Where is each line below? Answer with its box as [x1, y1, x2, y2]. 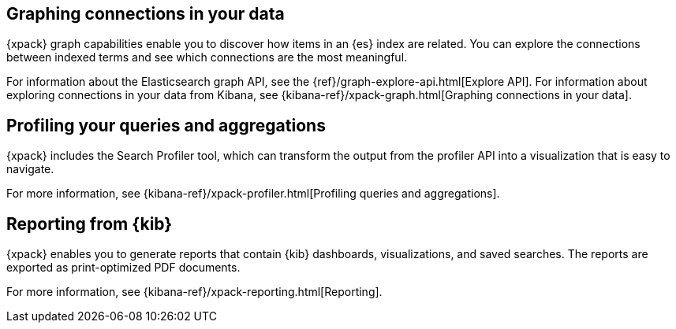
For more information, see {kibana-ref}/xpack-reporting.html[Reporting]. [6, 285, 383, 299]
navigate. [6, 162, 54, 176]
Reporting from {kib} [6, 213, 173, 234]
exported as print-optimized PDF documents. [6, 261, 241, 275]
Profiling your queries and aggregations [6, 115, 326, 135]
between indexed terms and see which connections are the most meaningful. [6, 50, 408, 65]
